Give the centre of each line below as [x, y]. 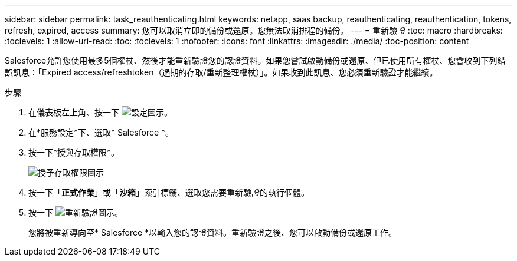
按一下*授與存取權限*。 [74, 152]
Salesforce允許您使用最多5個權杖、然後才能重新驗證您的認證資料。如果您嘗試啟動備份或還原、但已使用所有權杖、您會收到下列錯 [255, 60]
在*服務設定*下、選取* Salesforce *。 [101, 132]
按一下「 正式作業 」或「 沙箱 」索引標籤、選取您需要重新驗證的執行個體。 [169, 192]
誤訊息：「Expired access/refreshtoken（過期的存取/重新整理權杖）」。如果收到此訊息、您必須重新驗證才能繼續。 [221, 72]
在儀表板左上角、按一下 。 [100, 112]
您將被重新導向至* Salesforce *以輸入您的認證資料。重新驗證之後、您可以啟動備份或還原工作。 [213, 232]
